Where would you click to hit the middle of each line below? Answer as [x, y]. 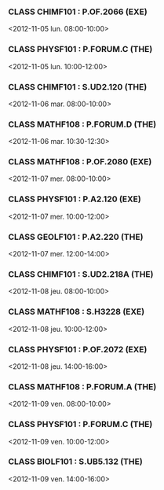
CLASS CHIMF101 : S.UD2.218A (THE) [81, 274]
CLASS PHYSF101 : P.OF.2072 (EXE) [78, 349]
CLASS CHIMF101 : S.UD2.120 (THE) [78, 87]
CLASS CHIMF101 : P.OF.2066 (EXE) [78, 12]
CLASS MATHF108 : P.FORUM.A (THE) [82, 386]
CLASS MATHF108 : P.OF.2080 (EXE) [80, 162]
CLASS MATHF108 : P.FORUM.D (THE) [82, 124]
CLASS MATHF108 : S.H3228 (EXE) [77, 311]
